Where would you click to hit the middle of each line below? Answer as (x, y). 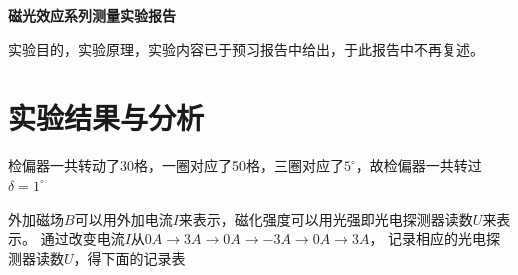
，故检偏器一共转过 (418, 165)
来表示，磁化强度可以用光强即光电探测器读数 (325, 218)
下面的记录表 (143, 257)
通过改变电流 (82, 238)
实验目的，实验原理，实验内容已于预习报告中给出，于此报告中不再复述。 (246, 48)
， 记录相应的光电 (428, 238)
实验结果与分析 (106, 117)
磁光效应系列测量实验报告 (92, 15)
